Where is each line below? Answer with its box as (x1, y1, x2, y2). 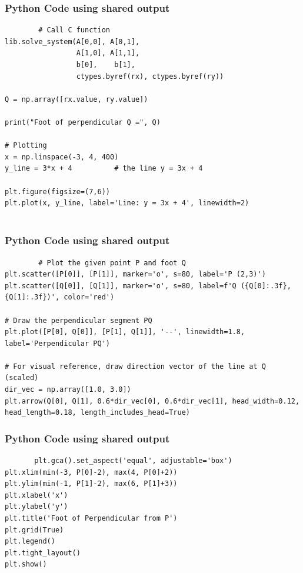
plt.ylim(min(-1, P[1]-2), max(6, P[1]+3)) (5, 479, 178, 488)
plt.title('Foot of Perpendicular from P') (5, 514, 178, 523)
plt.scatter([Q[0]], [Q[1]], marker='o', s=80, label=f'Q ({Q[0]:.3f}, (5, 281, 291, 290)
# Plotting (5, 141, 47, 150)
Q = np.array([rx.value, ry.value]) (5, 95, 148, 104)
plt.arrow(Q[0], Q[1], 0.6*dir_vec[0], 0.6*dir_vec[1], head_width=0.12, (5, 397, 300, 405)
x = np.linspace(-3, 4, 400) (5, 152, 119, 161)
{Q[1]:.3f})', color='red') (5, 293, 115, 302)
